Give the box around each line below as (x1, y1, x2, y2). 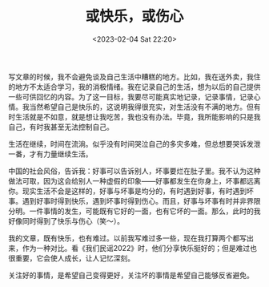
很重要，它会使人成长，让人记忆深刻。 (8, 253, 134, 263)
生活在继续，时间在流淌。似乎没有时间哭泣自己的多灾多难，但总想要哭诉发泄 (8, 139, 261, 148)
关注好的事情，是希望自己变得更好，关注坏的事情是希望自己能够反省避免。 (8, 270, 254, 280)
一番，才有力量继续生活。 (8, 149, 93, 159)
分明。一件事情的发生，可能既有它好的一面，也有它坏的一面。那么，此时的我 (8, 206, 261, 216)
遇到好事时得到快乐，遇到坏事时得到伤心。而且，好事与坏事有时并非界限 (22, 196, 261, 205)
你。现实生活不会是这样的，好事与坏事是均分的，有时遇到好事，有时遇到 (8, 186, 247, 196)
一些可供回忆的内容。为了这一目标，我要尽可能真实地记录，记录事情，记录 (8, 91, 254, 101)
